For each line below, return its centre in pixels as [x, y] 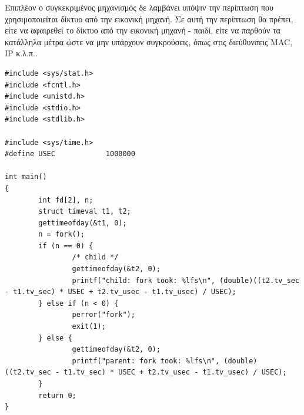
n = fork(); [62, 235]
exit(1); [89, 327]
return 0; [57, 395]
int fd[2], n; [66, 200]
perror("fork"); [103, 315]
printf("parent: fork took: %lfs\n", [146, 361]
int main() [26, 177]
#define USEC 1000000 [70, 154]
